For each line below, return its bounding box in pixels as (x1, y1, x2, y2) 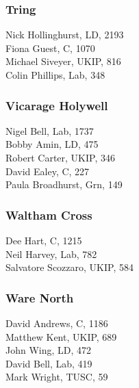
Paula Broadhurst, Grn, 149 (5, 177, 123, 192)
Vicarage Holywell (5, 96, 108, 114)
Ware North (5, 289, 74, 306)
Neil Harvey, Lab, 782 (5, 246, 97, 261)
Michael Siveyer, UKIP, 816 (5, 54, 121, 68)
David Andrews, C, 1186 (5, 316, 108, 330)
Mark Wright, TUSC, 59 (5, 370, 108, 384)
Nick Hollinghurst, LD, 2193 (5, 27, 124, 42)
